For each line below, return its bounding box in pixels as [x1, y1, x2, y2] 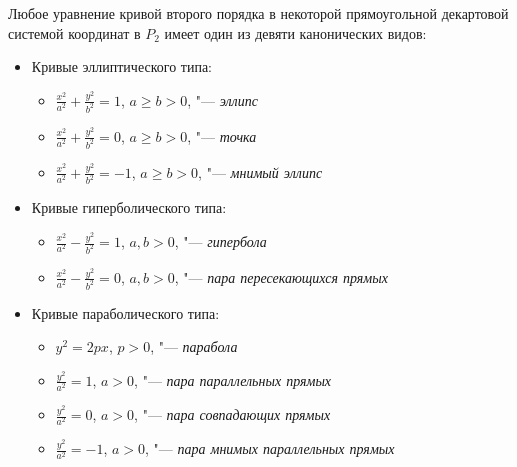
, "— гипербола [174, 231, 267, 251]
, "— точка [187, 125, 257, 146]
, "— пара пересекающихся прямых [174, 266, 388, 287]
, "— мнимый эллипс [198, 161, 323, 182]
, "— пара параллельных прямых [134, 369, 332, 390]
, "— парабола [150, 336, 238, 357]
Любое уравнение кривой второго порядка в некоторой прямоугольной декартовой [8, 3, 509, 23]
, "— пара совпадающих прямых [134, 404, 331, 425]
